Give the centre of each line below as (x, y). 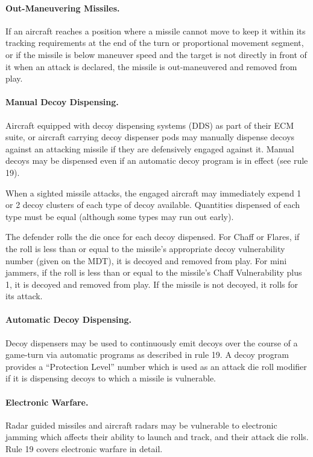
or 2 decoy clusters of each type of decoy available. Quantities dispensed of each (153, 205)
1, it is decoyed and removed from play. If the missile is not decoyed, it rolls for (152, 284)
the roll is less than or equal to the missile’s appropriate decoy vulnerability (145, 248)
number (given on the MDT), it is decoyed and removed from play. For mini (146, 260)
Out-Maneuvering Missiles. (63, 8)
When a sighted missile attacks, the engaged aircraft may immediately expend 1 (153, 193)
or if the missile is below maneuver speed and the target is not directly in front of (156, 54)
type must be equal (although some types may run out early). (120, 216)
